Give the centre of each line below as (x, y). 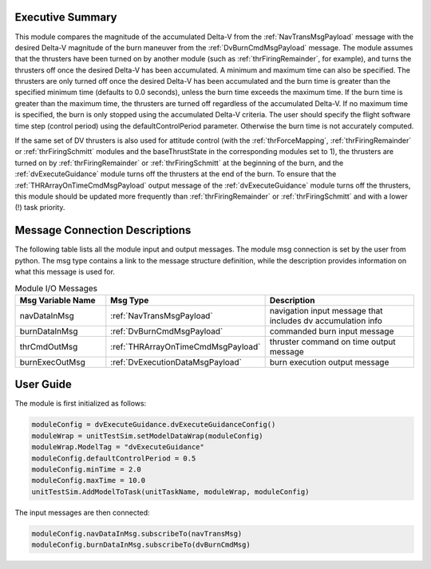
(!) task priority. (40, 207)
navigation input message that (326, 310)
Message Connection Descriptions (103, 230)
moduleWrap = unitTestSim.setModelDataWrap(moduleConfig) (147, 436)
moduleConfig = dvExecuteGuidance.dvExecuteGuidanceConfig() (154, 425)
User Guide (43, 384)
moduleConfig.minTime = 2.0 (86, 469)
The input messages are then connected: (83, 512)
